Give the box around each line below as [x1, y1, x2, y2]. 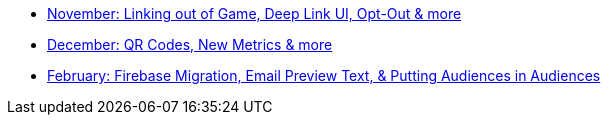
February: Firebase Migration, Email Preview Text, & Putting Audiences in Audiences [47, 67, 601, 84]
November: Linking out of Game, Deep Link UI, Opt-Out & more [47, 5, 462, 22]
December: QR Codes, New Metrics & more [47, 36, 333, 53]
